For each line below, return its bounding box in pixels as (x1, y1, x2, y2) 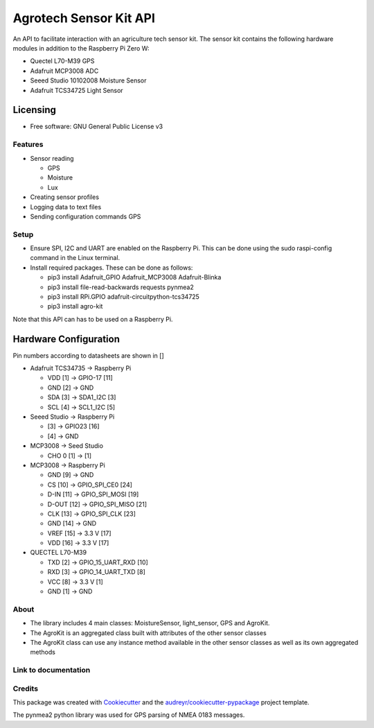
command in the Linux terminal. (30, 254, 121, 262)
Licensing (12, 104, 57, 116)
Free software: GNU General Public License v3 (30, 122, 163, 131)
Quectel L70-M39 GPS (30, 57, 95, 65)
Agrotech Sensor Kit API (12, 10, 156, 26)
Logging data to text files (30, 202, 102, 211)
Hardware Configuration (12, 333, 121, 345)
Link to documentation (12, 666, 91, 675)
